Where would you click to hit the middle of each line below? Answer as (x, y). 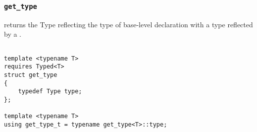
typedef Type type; (50, 92)
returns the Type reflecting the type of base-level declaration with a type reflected (128, 24)
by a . (13, 34)
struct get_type (31, 75)
